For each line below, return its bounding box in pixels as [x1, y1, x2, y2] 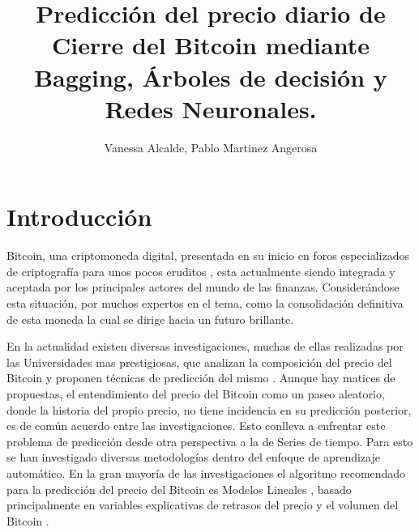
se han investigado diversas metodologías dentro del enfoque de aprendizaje [6, 449, 380, 466]
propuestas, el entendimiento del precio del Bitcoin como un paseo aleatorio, [6, 385, 385, 402]
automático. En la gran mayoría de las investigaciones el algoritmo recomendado [6, 464, 406, 481]
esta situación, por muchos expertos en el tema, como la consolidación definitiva [6, 295, 404, 311]
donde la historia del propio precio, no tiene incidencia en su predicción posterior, [6, 401, 412, 418]
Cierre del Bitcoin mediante [52, 28, 370, 62]
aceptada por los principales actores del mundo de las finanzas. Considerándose [6, 279, 400, 296]
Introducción [6, 200, 152, 233]
